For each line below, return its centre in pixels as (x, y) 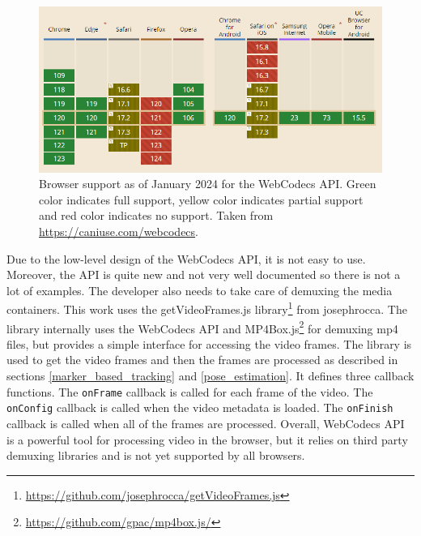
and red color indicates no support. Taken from (156, 215)
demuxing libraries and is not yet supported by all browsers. (156, 455)
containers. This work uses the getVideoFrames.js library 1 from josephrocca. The (207, 308)
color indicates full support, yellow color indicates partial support (201, 199)
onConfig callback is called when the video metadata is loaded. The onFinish (200, 407)
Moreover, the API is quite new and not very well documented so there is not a (204, 274)
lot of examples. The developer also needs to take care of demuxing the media (200, 290)
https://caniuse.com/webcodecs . (119, 231)
